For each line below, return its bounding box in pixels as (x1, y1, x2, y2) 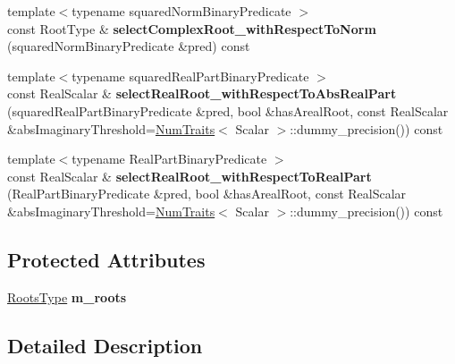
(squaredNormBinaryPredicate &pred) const (7, 37, 250, 55)
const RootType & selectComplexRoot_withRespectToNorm (7, 19, 376, 38)
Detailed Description (7, 331, 203, 359)
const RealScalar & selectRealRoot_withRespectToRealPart (7, 166, 372, 185)
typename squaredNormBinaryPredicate (72, 2, 291, 20)
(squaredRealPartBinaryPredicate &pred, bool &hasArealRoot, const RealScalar (7, 101, 449, 120)
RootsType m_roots (7, 287, 127, 306)
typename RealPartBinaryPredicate (72, 149, 267, 168)
